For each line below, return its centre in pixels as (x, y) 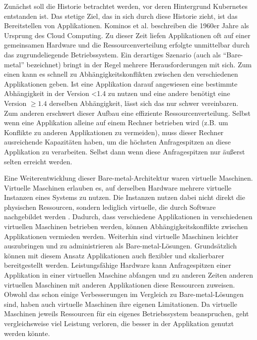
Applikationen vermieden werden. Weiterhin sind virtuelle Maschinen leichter (121, 236)
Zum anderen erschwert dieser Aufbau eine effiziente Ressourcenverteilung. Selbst (127, 113)
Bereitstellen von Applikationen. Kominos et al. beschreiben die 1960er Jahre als (127, 25)
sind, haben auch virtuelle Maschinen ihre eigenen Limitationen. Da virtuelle (121, 304)
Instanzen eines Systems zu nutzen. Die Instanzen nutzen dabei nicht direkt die (125, 197)
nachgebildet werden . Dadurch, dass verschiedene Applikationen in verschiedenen (128, 217)
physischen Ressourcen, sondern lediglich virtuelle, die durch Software (110, 207)
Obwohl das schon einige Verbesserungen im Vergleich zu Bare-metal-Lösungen (124, 294)
